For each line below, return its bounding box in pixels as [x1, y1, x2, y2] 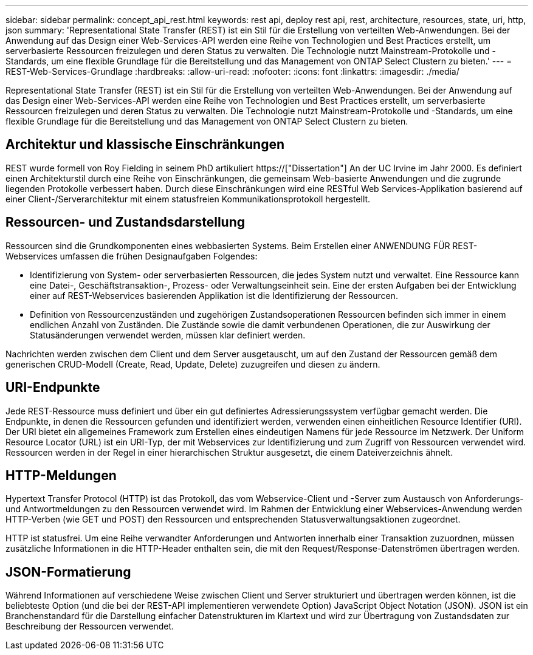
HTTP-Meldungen [5, 467, 117, 483]
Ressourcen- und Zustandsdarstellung [5, 214, 246, 230]
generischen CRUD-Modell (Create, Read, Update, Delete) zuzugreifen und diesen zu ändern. [5, 358, 380, 369]
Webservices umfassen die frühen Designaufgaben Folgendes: [5, 250, 258, 261]
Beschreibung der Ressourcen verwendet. [5, 621, 174, 632]
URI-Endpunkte [5, 380, 100, 396]
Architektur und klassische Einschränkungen [5, 137, 285, 153]
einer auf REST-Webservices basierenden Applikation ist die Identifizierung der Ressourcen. [30, 290, 398, 301]
